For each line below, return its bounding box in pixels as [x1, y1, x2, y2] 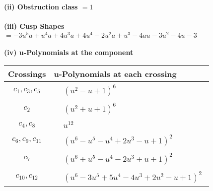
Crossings [8, 68, 46, 80]
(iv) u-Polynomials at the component [4, 47, 134, 58]
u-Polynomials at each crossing [54, 68, 177, 80]
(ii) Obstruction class [4, 1, 78, 11]
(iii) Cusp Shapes [4, 21, 65, 31]
